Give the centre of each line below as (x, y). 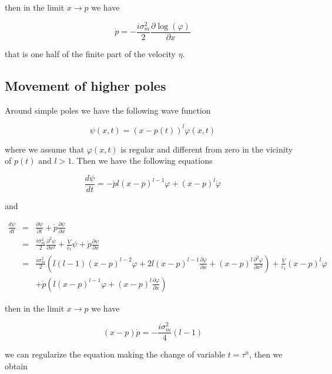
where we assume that (45, 149)
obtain (16, 365)
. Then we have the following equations (142, 160)
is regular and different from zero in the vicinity (207, 149)
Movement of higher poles (85, 85)
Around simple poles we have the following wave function (108, 110)
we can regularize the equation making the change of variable (115, 354)
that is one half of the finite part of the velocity (90, 53)
